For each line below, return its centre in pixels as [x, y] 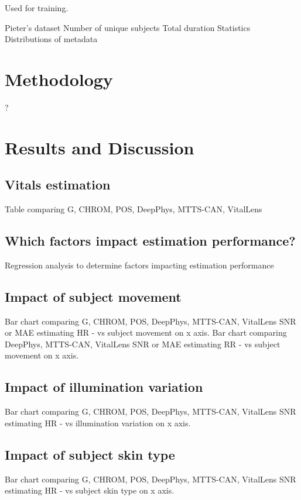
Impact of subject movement [93, 296]
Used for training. [37, 8]
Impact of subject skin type [90, 454]
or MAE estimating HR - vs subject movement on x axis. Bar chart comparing [146, 332]
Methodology [59, 79]
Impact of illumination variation [104, 387]
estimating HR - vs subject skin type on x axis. [90, 490]
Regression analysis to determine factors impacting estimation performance [139, 265]
